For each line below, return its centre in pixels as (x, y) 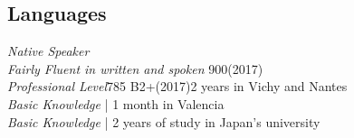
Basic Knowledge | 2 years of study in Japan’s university (164, 121)
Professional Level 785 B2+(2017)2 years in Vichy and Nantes (177, 86)
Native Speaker (48, 51)
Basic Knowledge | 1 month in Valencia (116, 103)
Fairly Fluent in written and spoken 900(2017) (135, 68)
